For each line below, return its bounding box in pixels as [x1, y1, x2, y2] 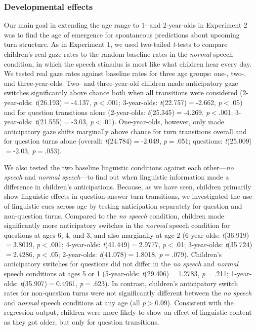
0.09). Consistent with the [155, 297, 234, 307]
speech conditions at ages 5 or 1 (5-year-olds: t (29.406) [4, 268, 170, 279]
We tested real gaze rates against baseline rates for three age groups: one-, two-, [4, 68, 246, 78]
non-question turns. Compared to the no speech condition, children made [4, 210, 224, 220]
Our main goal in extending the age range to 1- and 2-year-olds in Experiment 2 [4, 20, 247, 30]
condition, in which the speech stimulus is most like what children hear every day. [4, 58, 252, 69]
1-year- [231, 268, 252, 279]
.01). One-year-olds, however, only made [103, 116, 224, 127]
